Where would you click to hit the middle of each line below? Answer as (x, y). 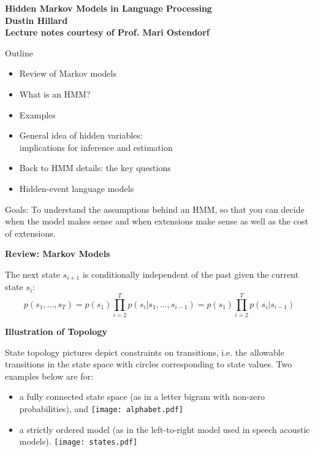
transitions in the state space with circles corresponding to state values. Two (149, 364)
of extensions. (30, 233)
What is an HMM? (55, 94)
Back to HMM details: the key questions (95, 168)
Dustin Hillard (36, 20)
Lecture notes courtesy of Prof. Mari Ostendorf (107, 32)
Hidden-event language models (77, 188)
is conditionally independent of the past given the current (191, 274)
